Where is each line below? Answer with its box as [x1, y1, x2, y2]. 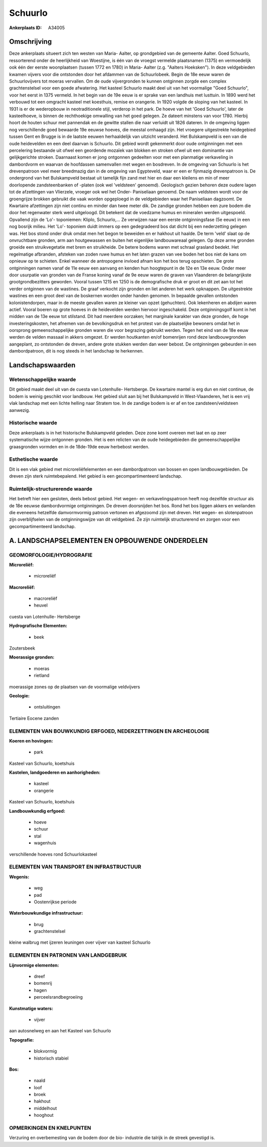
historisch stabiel [34, 1055, 69, 1061]
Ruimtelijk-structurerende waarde [9, 485, 92, 492]
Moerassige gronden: [9, 654, 54, 660]
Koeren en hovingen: [9, 738, 53, 744]
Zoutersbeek [9, 645, 36, 651]
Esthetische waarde [9, 456, 58, 463]
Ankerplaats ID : [9, 25, 42, 31]
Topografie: [9, 1037, 34, 1043]
